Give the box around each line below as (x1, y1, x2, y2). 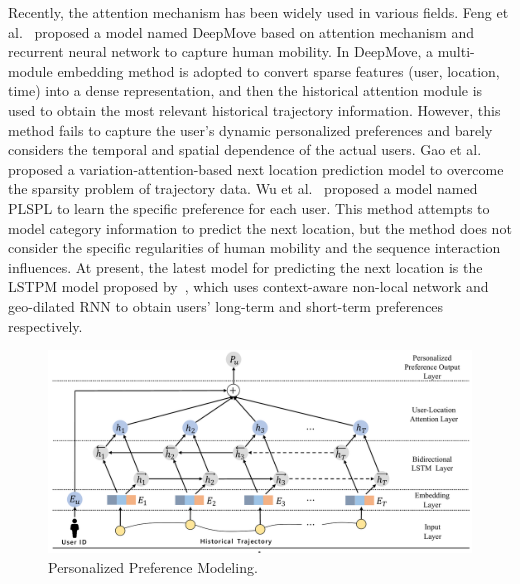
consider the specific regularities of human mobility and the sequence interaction (8, 237, 501, 258)
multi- (437, 41, 475, 62)
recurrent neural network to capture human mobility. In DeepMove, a (8, 41, 434, 62)
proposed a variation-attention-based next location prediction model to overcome (8, 158, 504, 179)
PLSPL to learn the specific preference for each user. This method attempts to (8, 197, 490, 218)
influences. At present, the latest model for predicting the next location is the (8, 256, 483, 277)
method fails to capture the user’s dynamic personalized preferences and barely (8, 119, 493, 140)
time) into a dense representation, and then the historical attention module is (8, 80, 483, 101)
